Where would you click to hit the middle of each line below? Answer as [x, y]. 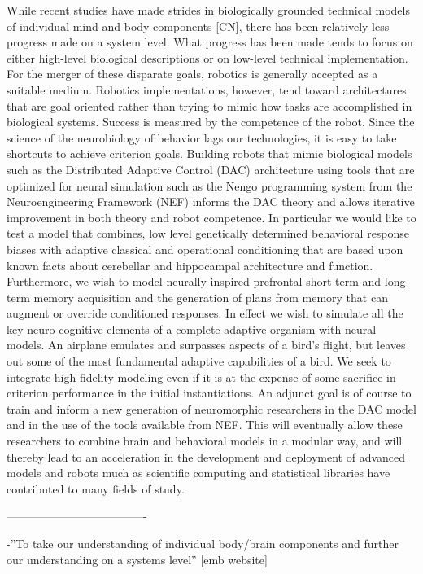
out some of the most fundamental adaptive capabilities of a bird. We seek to [199, 361]
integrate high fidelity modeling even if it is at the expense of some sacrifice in [201, 377]
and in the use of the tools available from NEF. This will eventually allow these [205, 425]
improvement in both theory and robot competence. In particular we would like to [211, 217]
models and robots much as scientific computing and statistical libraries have [198, 473]
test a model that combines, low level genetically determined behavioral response [208, 233]
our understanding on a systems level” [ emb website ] [137, 559]
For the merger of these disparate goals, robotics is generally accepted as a [192, 74]
